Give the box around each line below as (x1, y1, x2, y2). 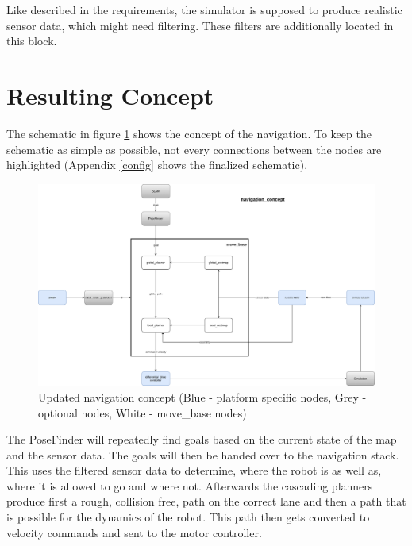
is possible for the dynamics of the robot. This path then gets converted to (6, 509, 370, 525)
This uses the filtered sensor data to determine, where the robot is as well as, (6, 462, 382, 479)
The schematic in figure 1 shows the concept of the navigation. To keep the (6, 125, 372, 141)
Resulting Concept (6, 79, 214, 111)
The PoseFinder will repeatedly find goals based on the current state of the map (6, 431, 397, 448)
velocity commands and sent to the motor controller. (6, 524, 262, 540)
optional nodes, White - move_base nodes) (38, 404, 247, 421)
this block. (6, 33, 57, 49)
